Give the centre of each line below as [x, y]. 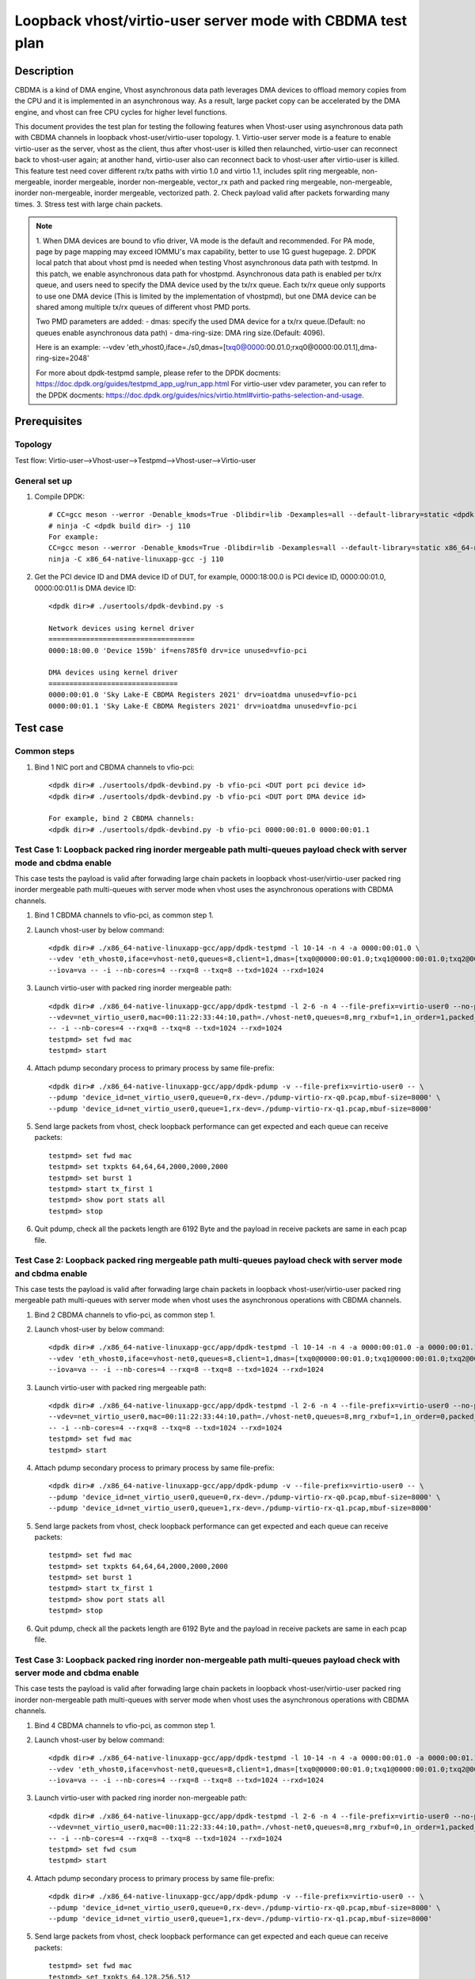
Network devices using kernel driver [122, 628]
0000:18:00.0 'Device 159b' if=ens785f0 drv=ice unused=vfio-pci [178, 650]
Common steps [45, 751]
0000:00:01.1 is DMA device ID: [85, 588]
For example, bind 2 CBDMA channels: [122, 819]
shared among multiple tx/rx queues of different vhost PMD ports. [143, 307]
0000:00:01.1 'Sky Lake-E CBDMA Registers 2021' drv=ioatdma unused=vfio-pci [203, 706]
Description [44, 71]
